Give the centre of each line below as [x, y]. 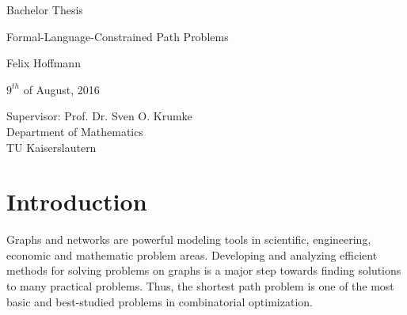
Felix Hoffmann [44, 63]
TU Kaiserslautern [51, 147]
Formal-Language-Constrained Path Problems [118, 36]
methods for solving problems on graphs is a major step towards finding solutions [204, 270]
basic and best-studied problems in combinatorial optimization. [160, 301]
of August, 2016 [61, 89]
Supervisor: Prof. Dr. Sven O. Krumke [99, 116]
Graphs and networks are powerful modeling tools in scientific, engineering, [189, 239]
